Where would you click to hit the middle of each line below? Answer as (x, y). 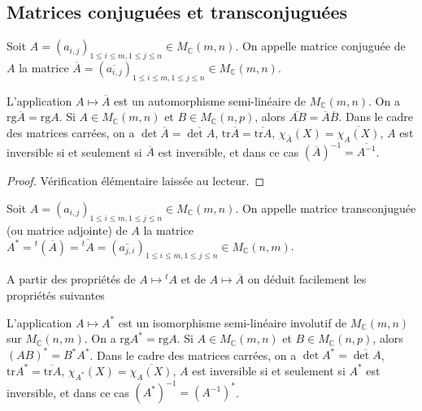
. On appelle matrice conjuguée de (320, 46)
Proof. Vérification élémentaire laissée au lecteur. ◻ (136, 181)
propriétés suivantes (56, 294)
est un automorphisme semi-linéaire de (210, 100)
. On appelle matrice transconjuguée (326, 208)
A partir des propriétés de (71, 279)
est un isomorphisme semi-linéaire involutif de (233, 322)
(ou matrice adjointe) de (67, 229)
